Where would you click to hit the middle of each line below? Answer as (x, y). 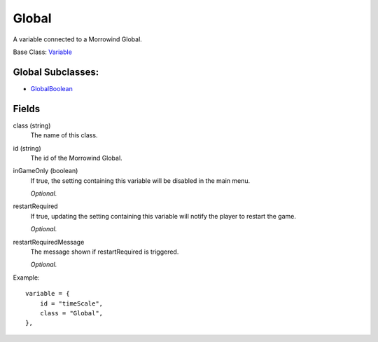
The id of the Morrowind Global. (76, 158)
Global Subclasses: (56, 72)
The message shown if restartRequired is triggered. (105, 252)
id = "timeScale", (71, 303)
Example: (26, 278)
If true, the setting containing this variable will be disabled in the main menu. (140, 180)
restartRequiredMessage (49, 242)
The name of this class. (64, 135)
